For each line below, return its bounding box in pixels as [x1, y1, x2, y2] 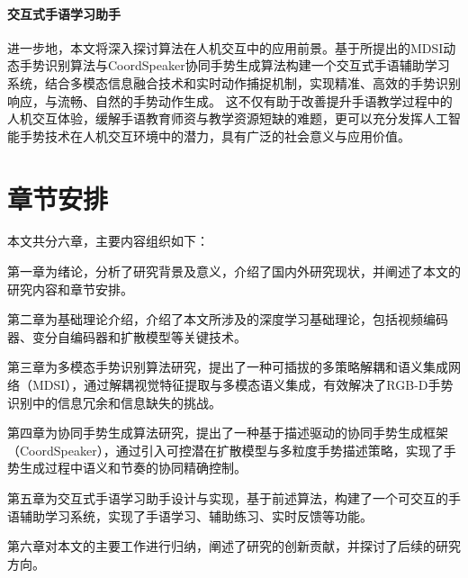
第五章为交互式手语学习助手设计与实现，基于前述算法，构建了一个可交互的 [7, 489, 448, 508]
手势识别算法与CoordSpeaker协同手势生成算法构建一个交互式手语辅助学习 [19, 56, 450, 75]
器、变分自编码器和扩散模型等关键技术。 [7, 327, 247, 346]
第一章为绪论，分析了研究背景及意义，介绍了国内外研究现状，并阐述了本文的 [7, 262, 461, 281]
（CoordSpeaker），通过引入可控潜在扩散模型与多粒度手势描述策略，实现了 [7, 440, 444, 459]
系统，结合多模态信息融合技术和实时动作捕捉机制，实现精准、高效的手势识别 [7, 73, 461, 92]
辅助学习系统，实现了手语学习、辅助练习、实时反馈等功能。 [19, 506, 373, 525]
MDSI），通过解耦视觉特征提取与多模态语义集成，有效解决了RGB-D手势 [31, 375, 454, 394]
